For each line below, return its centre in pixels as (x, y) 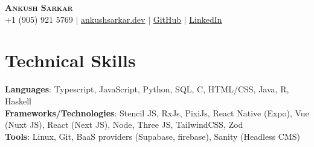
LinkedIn (206, 19)
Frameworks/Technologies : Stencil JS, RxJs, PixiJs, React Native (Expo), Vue (157, 112)
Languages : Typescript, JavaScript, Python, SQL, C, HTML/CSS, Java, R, (147, 89)
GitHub (167, 19)
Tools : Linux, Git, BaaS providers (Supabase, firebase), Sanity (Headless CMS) (152, 136)
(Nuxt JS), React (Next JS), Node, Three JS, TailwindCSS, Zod (124, 124)
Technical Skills (70, 60)
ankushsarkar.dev (113, 19)
